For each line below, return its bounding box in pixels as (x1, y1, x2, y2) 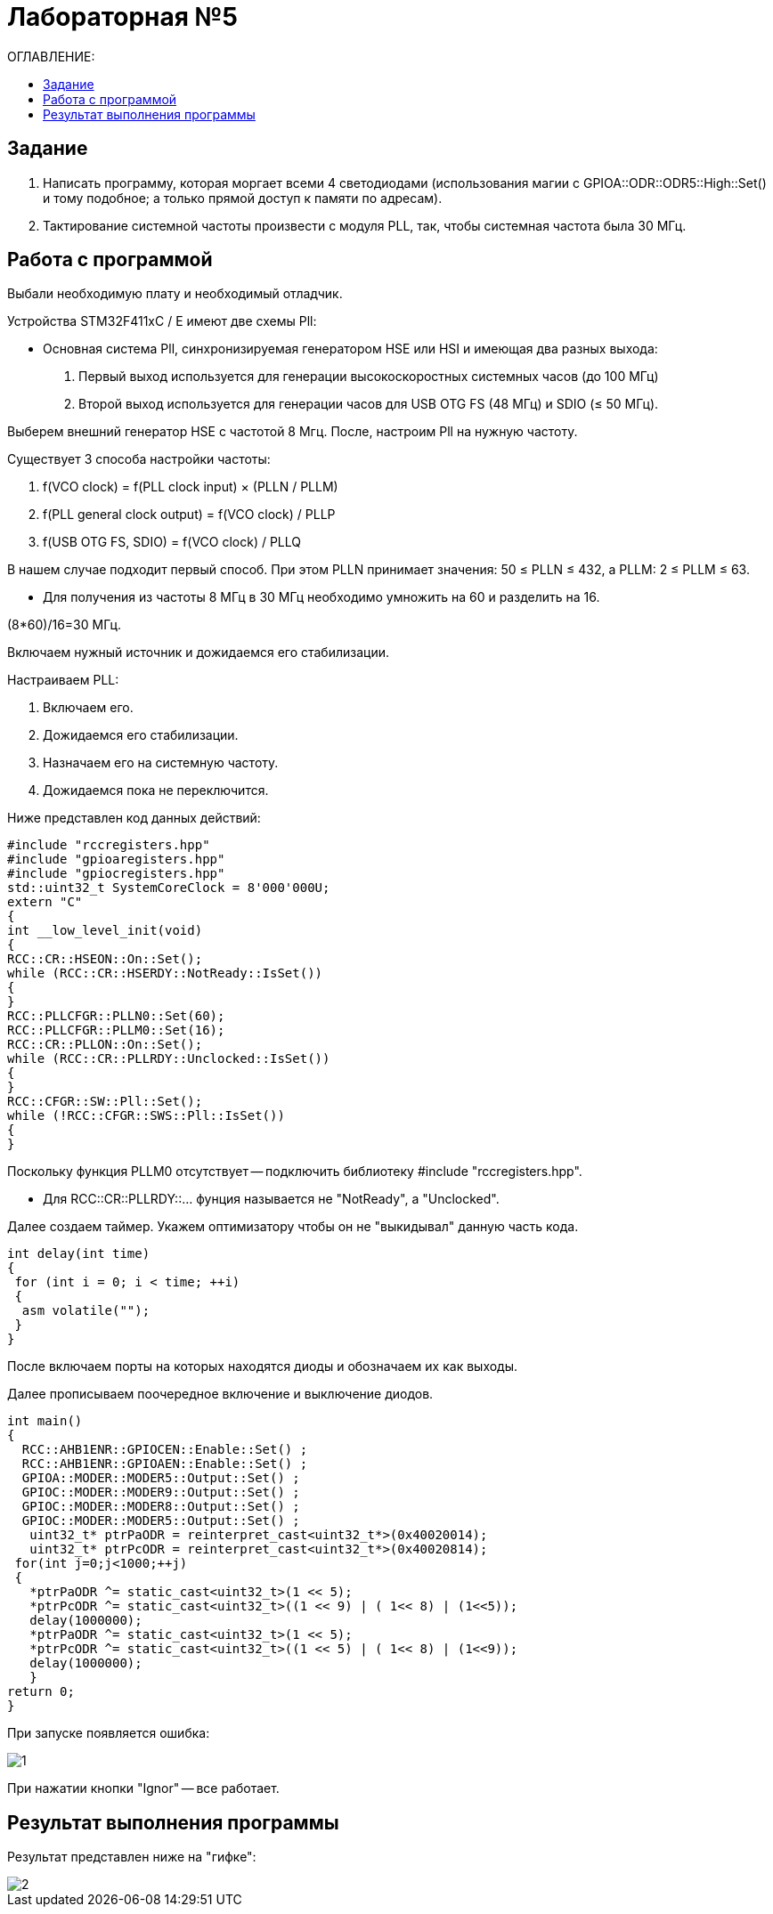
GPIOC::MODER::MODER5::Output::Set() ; (21, 1513, 300, 1529)
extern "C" (7, 895, 83, 910)
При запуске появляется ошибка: (7, 1725, 210, 1741)
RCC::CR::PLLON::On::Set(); (7, 1037, 203, 1052)
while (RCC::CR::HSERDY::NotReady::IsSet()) (7, 966, 323, 981)
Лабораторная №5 (7, 2, 238, 32)
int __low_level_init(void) (7, 923, 203, 938)
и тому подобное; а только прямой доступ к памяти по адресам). (43, 190, 443, 206)
